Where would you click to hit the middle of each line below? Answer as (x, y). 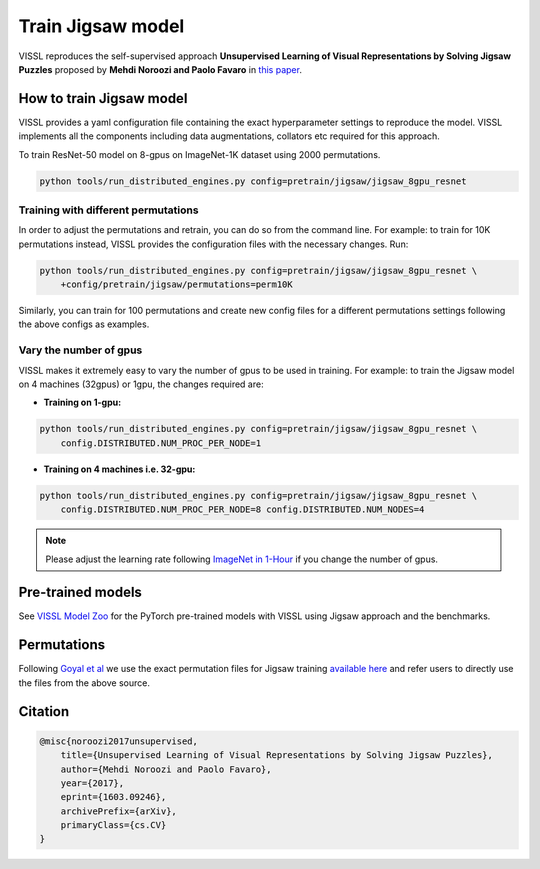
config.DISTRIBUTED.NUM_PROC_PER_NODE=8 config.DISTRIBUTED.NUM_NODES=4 (242, 509)
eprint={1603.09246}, (113, 797)
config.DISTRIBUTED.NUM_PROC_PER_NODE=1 (161, 443)
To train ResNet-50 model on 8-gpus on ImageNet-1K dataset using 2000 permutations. (199, 154)
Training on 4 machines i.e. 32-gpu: (119, 469)
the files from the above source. (84, 682)
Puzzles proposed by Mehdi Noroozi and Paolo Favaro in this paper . (160, 69)
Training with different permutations (108, 210)
